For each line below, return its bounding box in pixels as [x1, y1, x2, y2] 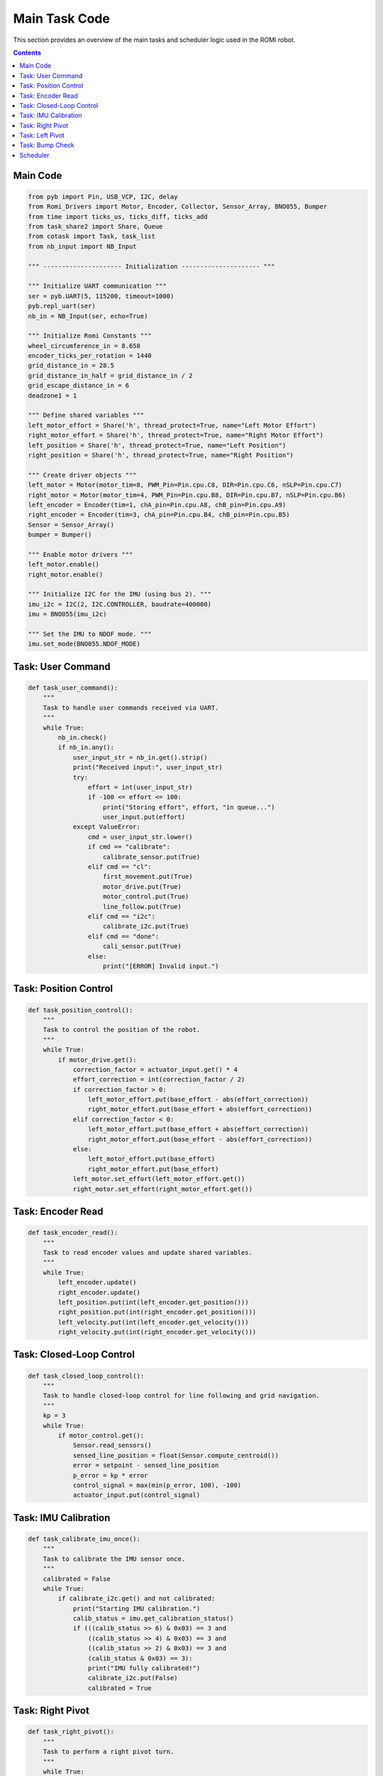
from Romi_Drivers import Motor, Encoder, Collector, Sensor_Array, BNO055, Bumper [28, 202, 328, 211]
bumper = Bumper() [28, 531, 92, 539]
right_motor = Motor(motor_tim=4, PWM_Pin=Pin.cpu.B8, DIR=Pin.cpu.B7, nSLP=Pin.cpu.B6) [28, 491, 347, 499]
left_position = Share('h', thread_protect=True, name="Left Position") [28, 441, 287, 449]
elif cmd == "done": [87, 932, 160, 941]
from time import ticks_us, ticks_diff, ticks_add [28, 212, 209, 220]
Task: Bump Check [19, 141, 74, 149]
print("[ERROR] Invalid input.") [103, 962, 219, 970]
